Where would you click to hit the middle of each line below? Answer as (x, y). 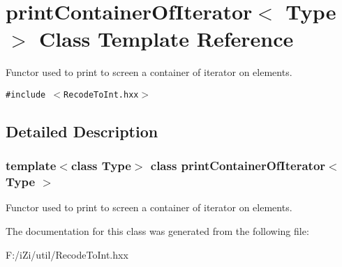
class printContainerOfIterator (238, 166)
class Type (101, 166)
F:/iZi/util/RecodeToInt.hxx (67, 254)
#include (26, 94)
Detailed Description (82, 131)
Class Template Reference (166, 39)
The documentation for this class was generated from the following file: (157, 231)
